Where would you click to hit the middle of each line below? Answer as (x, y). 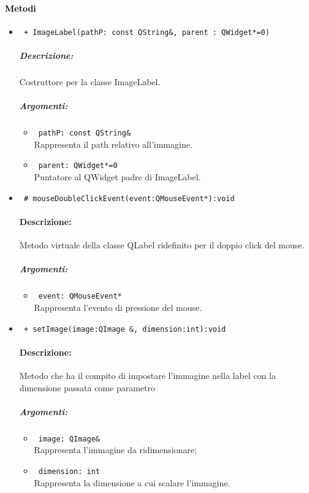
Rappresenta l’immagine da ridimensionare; (115, 450)
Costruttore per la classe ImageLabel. (90, 82)
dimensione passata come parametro (87, 387)
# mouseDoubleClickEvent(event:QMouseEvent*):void (129, 198)
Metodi (21, 8)
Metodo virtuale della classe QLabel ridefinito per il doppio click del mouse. (162, 245)
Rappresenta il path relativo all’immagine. (113, 144)
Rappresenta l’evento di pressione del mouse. (118, 307)
